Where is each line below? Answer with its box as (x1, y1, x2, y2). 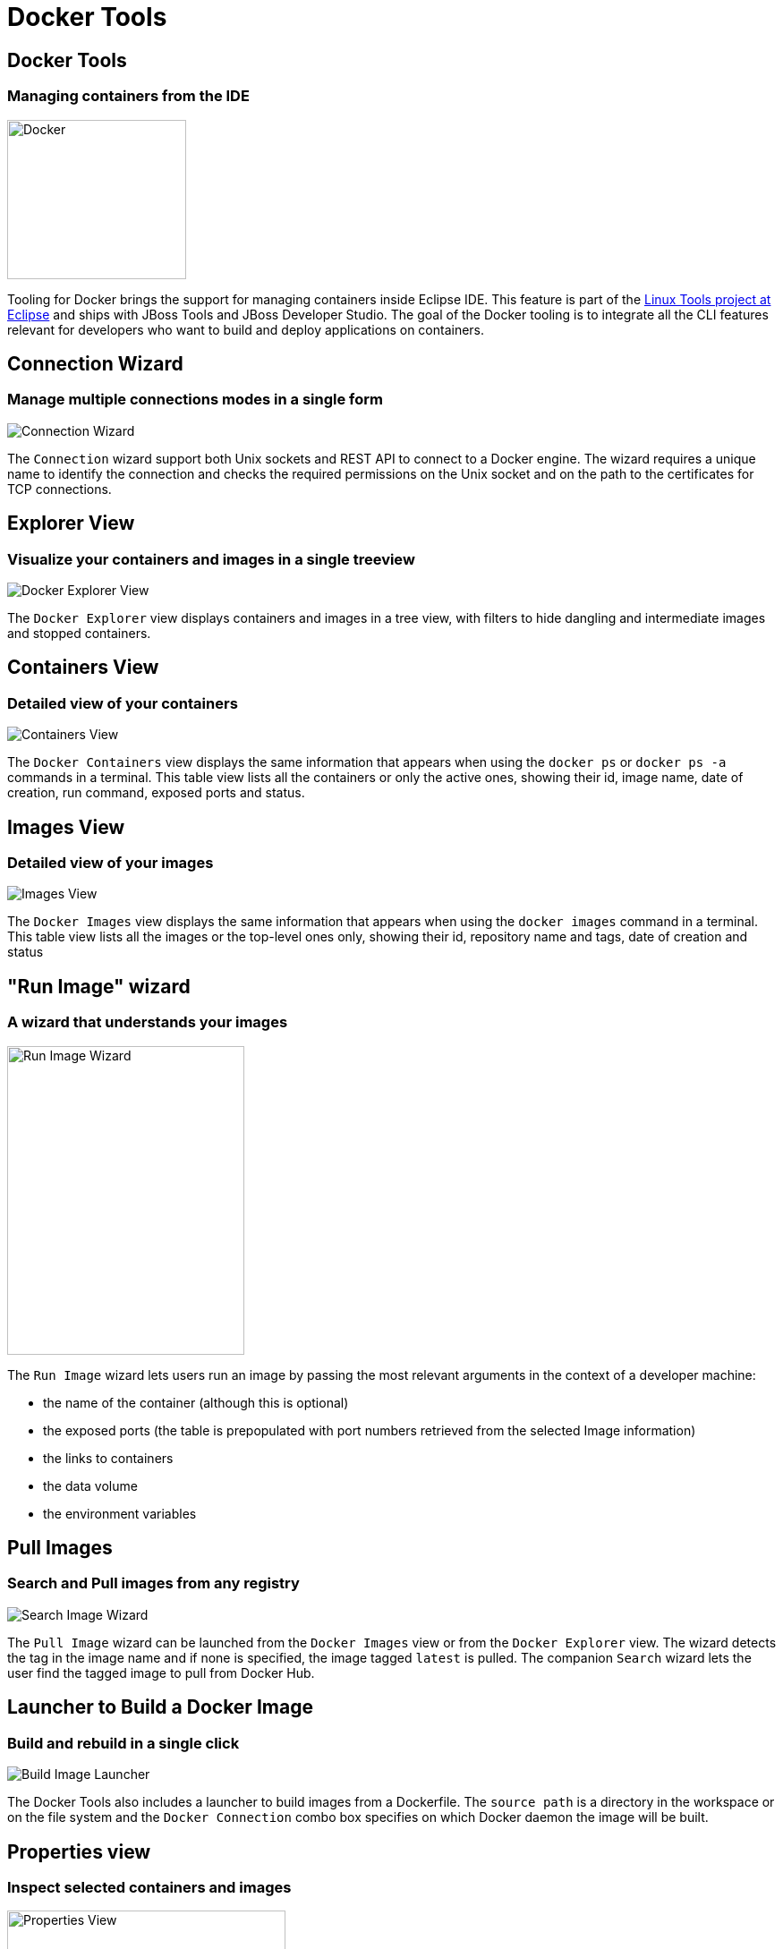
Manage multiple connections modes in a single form (7, 390, 384, 409)
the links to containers (43, 1450, 174, 1466)
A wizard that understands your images (7, 1013, 288, 1032)
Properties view (7, 1840, 151, 1863)
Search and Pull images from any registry (7, 1574, 300, 1593)
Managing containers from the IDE (7, 87, 250, 106)
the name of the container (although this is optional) (43, 1394, 349, 1410)
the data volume (43, 1477, 138, 1494)
